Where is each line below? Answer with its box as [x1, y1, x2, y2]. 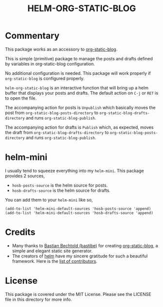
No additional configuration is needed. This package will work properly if [5, 70, 151, 76]
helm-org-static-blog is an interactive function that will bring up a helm [5, 85, 148, 90]
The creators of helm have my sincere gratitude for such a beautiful [12, 253, 148, 259]
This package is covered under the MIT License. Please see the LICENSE [5, 291, 152, 297]
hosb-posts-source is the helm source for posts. [12, 182, 108, 188]
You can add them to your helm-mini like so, [5, 197, 93, 203]
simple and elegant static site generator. [12, 248, 93, 254]
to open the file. [5, 95, 37, 101]
